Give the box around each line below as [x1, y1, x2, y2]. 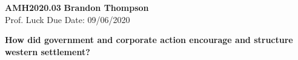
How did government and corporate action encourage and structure [5, 33, 293, 46]
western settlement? [5, 45, 90, 58]
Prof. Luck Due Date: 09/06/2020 [5, 13, 130, 25]
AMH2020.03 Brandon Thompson [5, 1, 149, 13]
